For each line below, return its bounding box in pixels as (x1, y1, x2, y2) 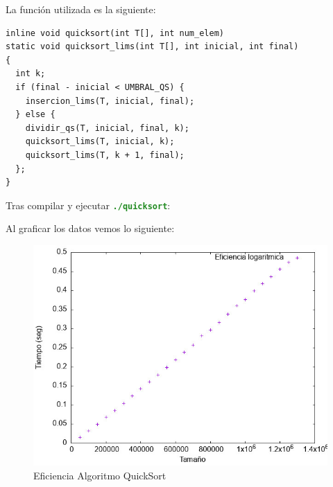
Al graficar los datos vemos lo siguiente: (6, 221, 175, 236)
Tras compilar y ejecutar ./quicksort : (6, 197, 171, 212)
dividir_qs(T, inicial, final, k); (25, 123, 189, 133)
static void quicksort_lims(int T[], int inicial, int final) (6, 42, 299, 52)
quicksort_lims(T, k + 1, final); (25, 150, 185, 160)
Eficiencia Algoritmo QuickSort (33, 468, 166, 482)
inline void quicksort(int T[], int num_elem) (6, 28, 224, 38)
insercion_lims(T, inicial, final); (25, 96, 195, 106)
